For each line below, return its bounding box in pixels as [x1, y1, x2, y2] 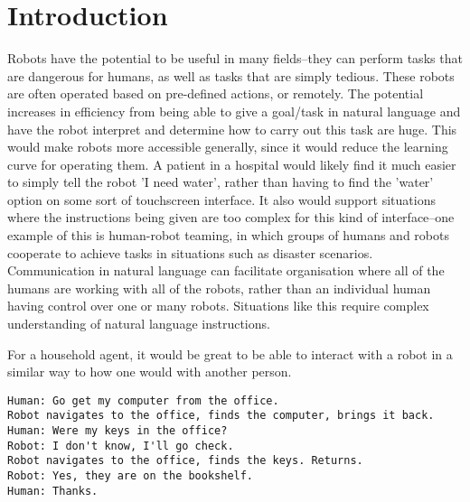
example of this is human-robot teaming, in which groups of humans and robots [7, 226, 449, 245]
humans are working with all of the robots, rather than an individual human [7, 278, 431, 297]
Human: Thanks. [7, 484, 99, 497]
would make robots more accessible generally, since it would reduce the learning [7, 137, 448, 156]
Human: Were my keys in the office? [7, 424, 228, 438]
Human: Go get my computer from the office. [7, 394, 279, 407]
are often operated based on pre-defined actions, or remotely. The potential [7, 84, 424, 103]
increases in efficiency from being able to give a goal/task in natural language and [7, 101, 461, 120]
